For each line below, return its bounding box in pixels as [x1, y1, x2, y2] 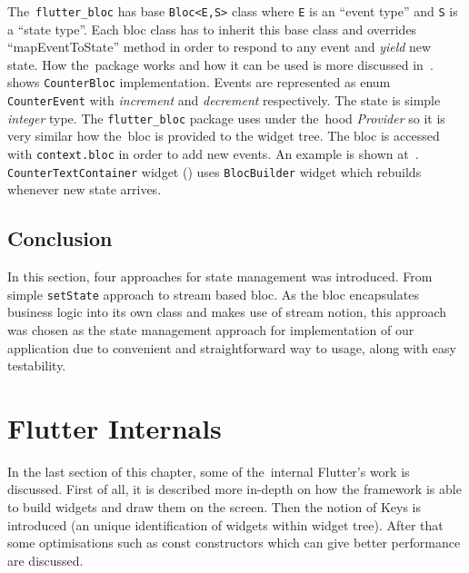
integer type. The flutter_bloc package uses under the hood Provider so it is [7, 108, 445, 127]
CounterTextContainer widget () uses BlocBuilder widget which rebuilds [7, 162, 422, 181]
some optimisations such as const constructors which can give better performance [7, 533, 461, 552]
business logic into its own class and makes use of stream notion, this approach [7, 302, 447, 321]
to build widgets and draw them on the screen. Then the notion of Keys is [7, 498, 421, 517]
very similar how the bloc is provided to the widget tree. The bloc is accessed [7, 126, 440, 145]
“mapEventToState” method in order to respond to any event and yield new [7, 37, 432, 56]
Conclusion [7, 224, 113, 252]
